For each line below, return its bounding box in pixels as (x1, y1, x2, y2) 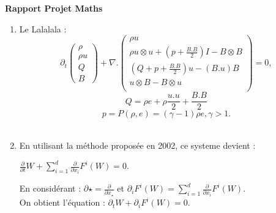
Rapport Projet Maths (5, 2, 103, 14)
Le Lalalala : (19, 22, 67, 35)
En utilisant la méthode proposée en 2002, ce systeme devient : (19, 139, 256, 152)
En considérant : (19, 182, 81, 195)
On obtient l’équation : (19, 196, 105, 209)
